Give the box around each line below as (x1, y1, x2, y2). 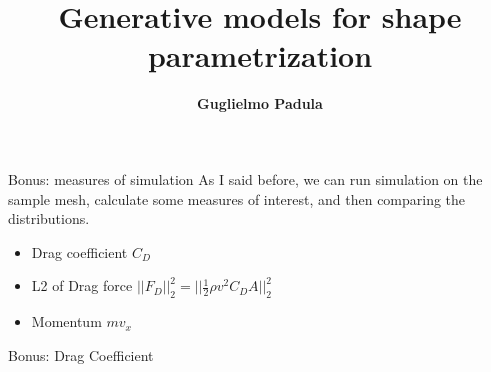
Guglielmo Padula (197, 93, 323, 114)
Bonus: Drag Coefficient (8, 344, 154, 365)
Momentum (31, 311, 102, 332)
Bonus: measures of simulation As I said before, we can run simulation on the (8, 168, 483, 189)
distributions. (8, 208, 90, 229)
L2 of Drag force (31, 275, 133, 296)
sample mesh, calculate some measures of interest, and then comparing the (8, 188, 466, 209)
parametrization (147, 35, 373, 76)
